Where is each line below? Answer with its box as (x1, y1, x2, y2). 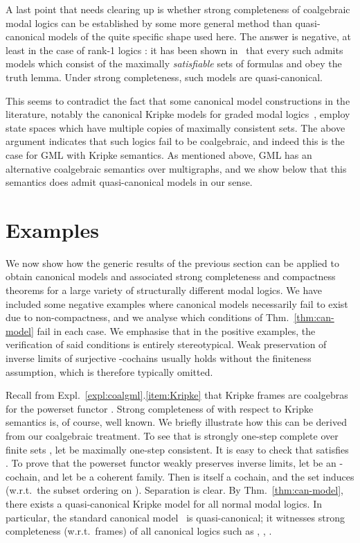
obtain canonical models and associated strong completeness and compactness (6, 269, 336, 284)
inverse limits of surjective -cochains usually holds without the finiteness (6, 351, 312, 365)
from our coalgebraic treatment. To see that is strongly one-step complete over (6, 428, 339, 442)
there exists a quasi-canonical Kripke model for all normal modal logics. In (6, 496, 323, 510)
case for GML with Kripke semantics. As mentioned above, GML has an (6, 147, 312, 162)
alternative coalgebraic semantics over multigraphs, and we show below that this (6, 161, 347, 175)
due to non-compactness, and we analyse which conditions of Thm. (6, 310, 289, 325)
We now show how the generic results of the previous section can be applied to (6, 255, 339, 270)
